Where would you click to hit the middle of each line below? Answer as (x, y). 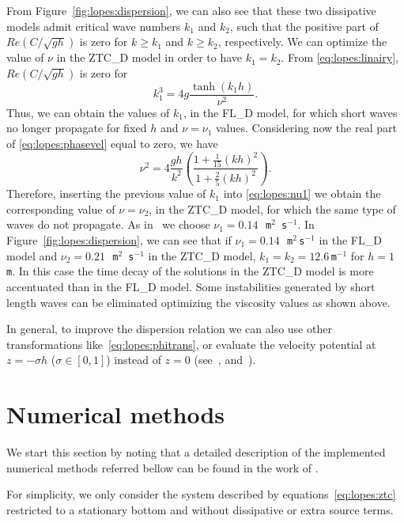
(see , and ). (225, 360)
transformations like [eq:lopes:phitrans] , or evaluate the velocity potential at (191, 344)
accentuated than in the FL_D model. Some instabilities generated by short (191, 286)
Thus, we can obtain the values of (88, 112)
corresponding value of (61, 208)
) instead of (134, 360)
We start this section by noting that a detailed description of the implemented (196, 452)
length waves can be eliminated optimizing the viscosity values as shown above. (198, 302)
